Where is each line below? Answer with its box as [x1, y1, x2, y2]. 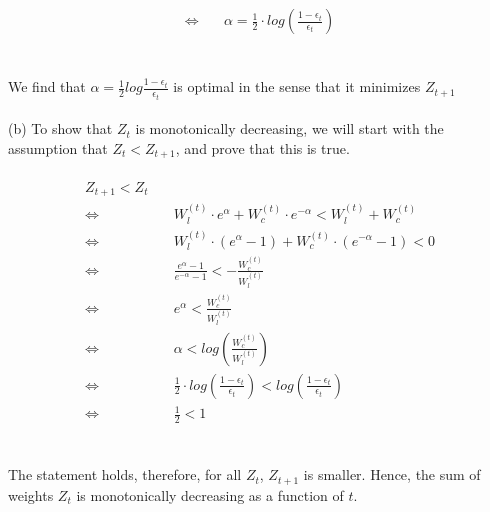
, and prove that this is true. [175, 137, 350, 158]
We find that [8, 76, 86, 97]
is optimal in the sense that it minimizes [173, 76, 421, 97]
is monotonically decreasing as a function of [76, 484, 344, 505]
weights [8, 484, 54, 505]
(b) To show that [8, 118, 113, 139]
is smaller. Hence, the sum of [303, 464, 481, 485]
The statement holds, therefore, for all [8, 464, 242, 485]
